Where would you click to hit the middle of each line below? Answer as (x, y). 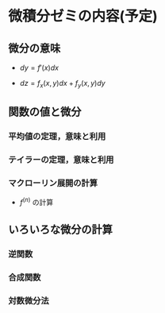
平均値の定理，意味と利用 (57, 137)
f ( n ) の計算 (36, 201)
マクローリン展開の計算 (53, 183)
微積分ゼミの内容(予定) (83, 16)
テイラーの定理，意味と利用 (61, 160)
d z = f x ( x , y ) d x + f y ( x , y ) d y (62, 84)
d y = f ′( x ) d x (39, 68)
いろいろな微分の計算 (60, 230)
